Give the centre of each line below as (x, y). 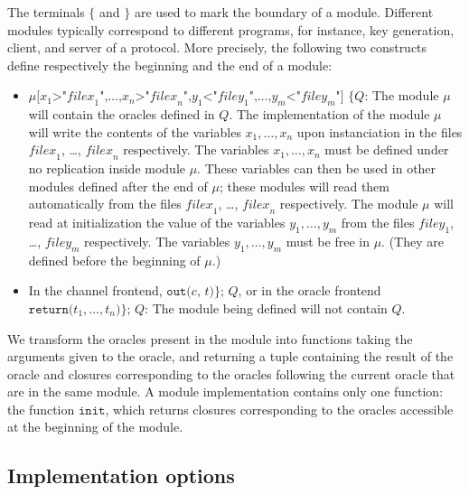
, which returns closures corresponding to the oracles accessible (279, 409)
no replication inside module (107, 168)
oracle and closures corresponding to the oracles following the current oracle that (231, 373)
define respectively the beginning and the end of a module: (170, 65)
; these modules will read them (304, 186)
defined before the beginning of (114, 260)
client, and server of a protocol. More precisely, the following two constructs (217, 47)
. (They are (413, 241)
